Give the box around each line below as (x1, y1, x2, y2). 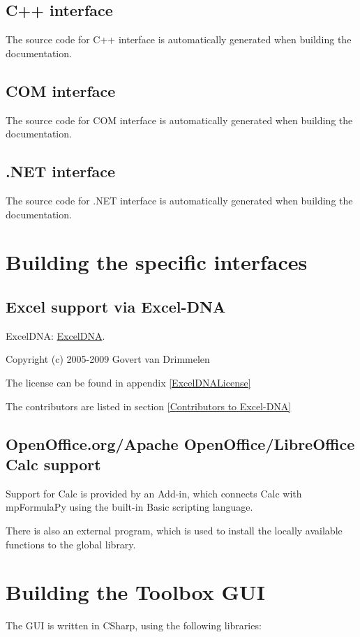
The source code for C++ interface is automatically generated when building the (6, 32, 352, 47)
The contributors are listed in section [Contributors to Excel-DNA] (6, 398, 292, 413)
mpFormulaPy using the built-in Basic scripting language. (6, 500, 253, 514)
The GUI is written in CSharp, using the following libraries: (6, 618, 262, 633)
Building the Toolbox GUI (6, 578, 265, 606)
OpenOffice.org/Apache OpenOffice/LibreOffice (6, 433, 355, 454)
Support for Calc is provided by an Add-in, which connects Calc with (6, 486, 302, 500)
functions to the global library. (6, 537, 136, 551)
